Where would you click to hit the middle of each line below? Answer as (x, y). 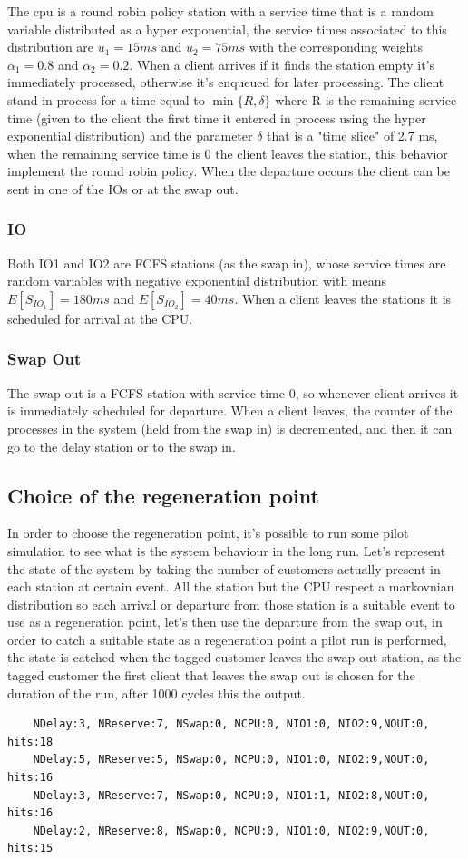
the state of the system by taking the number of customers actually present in (224, 568)
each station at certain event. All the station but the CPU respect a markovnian (231, 586)
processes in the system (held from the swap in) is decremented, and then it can (230, 428)
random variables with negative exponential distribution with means (197, 281)
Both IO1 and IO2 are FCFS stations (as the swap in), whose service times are (227, 263)
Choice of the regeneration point (163, 495)
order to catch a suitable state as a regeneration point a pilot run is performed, (227, 639)
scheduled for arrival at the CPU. (100, 318)
